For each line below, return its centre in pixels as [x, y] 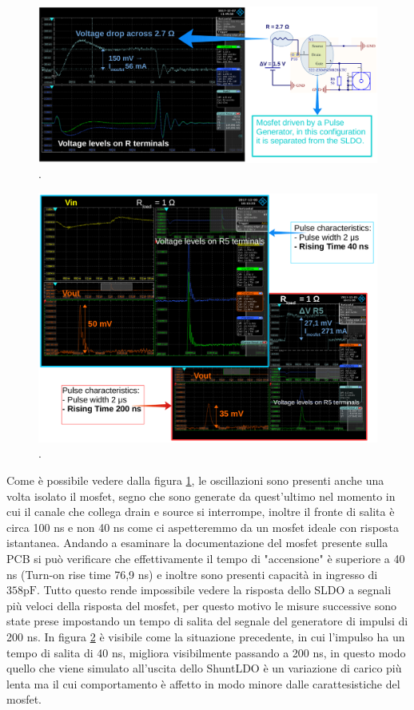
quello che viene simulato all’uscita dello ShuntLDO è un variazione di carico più [204, 668]
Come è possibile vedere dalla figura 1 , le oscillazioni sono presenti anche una [195, 480]
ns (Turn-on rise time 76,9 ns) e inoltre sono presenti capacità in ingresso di [192, 574]
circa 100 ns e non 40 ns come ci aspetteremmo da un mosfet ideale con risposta [203, 527]
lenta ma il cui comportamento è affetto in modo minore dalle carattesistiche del [203, 683]
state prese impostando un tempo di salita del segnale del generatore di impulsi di [207, 621]
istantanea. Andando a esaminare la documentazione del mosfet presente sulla [197, 543]
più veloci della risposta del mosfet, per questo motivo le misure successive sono [202, 605]
